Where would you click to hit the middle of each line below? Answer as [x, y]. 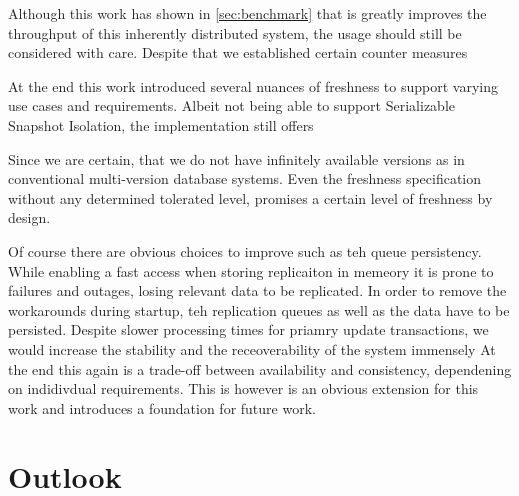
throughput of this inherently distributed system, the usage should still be [235, 32]
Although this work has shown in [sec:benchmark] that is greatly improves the [247, 13]
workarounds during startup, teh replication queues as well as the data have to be [259, 309]
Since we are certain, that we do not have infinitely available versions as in [236, 158]
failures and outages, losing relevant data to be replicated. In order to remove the [257, 290]
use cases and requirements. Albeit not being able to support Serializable [231, 105]
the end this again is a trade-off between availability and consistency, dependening [260, 368]
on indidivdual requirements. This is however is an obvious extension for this [243, 388]
